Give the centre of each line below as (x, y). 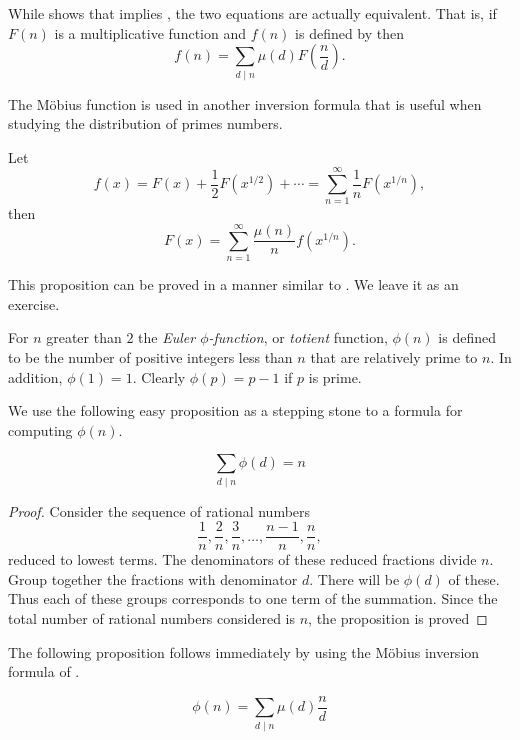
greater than (84, 337)
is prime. (335, 376)
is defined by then (350, 32)
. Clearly (159, 376)
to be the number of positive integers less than (150, 356)
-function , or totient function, (298, 337)
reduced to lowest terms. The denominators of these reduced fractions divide (242, 559)
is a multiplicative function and (150, 32)
